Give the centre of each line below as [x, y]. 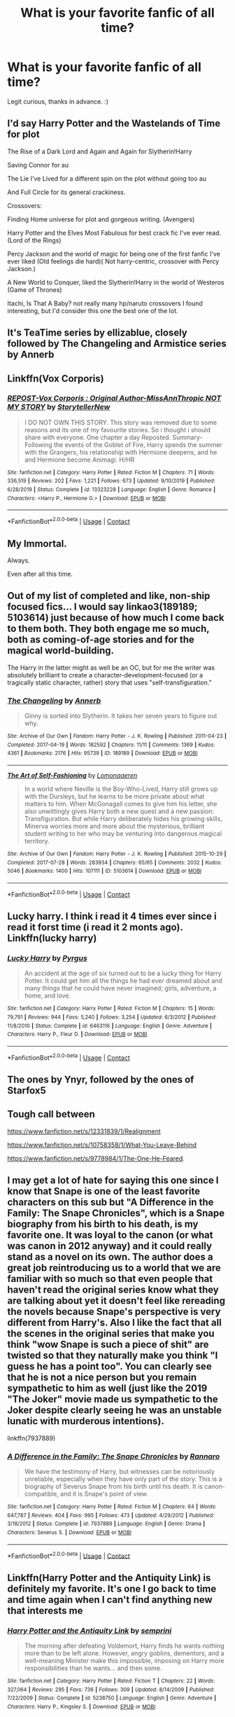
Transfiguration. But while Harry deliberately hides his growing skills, [123, 819]
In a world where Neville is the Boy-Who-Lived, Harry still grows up [121, 789]
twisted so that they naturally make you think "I [113, 1356]
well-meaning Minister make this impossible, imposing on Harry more [124, 1660]
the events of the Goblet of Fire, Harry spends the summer [138, 444]
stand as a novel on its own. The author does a [110, 1257]
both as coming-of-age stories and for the [101, 640]
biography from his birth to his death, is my [103, 1224]
